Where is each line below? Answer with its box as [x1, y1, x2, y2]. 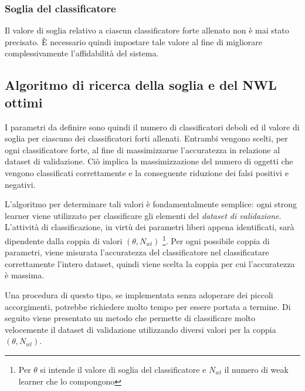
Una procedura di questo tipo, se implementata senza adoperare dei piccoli [5, 288, 273, 301]
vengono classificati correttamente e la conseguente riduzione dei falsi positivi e [5, 166, 289, 178]
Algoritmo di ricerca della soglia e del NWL [5, 76, 277, 94]
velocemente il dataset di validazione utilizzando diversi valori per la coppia [5, 323, 276, 335]
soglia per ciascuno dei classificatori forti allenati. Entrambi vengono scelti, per [5, 132, 288, 144]
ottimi [5, 93, 43, 111]
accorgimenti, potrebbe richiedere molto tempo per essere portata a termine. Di [5, 300, 291, 312]
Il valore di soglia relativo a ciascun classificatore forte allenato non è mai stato [5, 24, 289, 36]
